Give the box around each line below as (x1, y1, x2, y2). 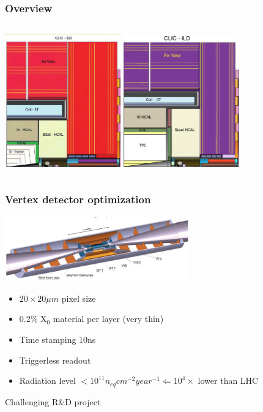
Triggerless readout (19, 353, 91, 366)
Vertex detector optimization (5, 192, 151, 207)
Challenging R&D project (5, 395, 101, 408)
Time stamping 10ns (19, 332, 96, 345)
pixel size (61, 291, 96, 304)
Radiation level (19, 374, 76, 387)
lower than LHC (198, 374, 259, 387)
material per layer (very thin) (53, 312, 164, 325)
